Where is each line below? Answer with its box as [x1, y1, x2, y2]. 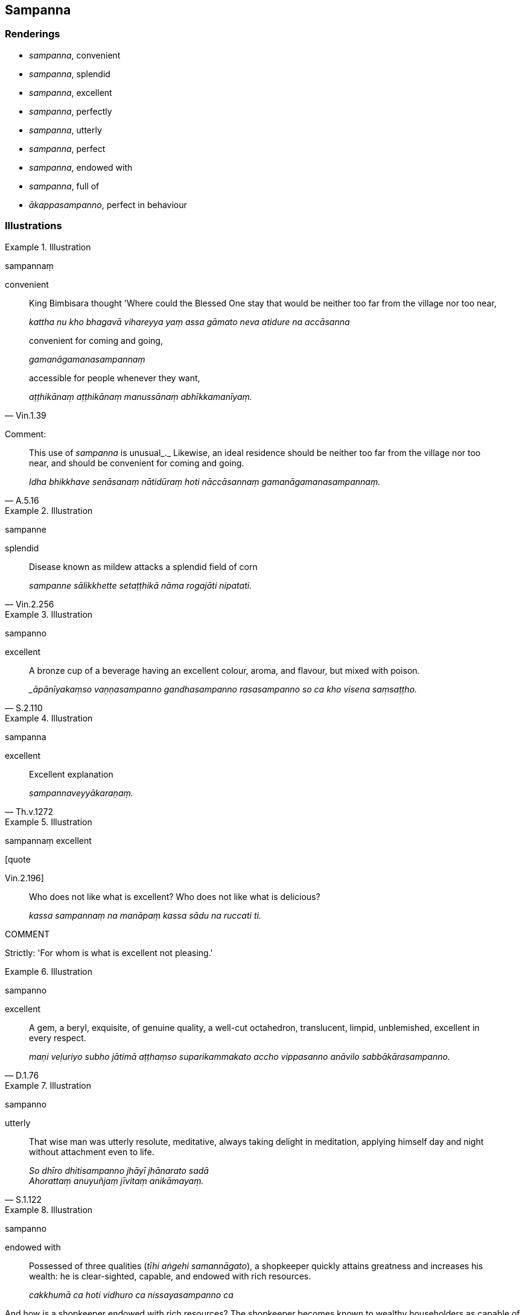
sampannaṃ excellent [5, 835, 92, 846]
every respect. [29, 1032, 86, 1043]
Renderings [5, 28, 60, 40]
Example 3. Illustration [5, 609, 93, 619]
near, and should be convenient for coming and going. [29, 457, 244, 468]
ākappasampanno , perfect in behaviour [29, 199, 187, 210]
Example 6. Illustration [5, 966, 92, 977]
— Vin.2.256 [5, 598, 54, 609]
